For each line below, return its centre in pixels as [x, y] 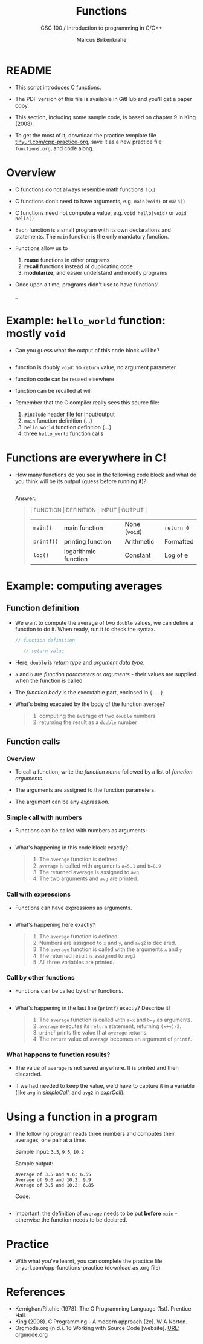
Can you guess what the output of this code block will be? [87, 350]
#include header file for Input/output [69, 414]
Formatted [179, 541]
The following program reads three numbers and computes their [95, 1134]
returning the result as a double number [88, 722]
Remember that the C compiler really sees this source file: [87, 402]
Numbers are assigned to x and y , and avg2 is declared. [108, 943]
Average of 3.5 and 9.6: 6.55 [53, 1175]
